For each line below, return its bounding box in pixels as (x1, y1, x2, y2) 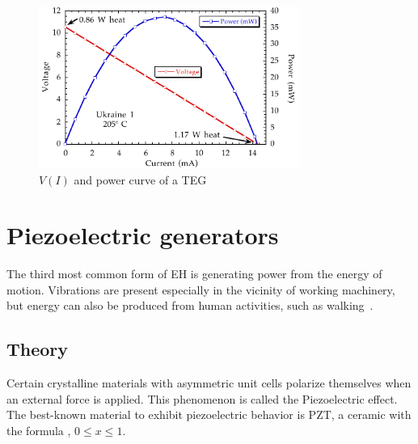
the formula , (6, 422, 71, 439)
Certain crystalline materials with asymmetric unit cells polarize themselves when (6, 374, 412, 391)
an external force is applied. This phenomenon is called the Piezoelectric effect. (6, 390, 398, 407)
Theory (6, 336, 69, 362)
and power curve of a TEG (74, 171, 207, 188)
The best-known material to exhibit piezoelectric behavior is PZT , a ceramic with (6, 406, 412, 423)
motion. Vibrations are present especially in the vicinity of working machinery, (6, 281, 395, 298)
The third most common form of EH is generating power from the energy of (6, 265, 382, 282)
